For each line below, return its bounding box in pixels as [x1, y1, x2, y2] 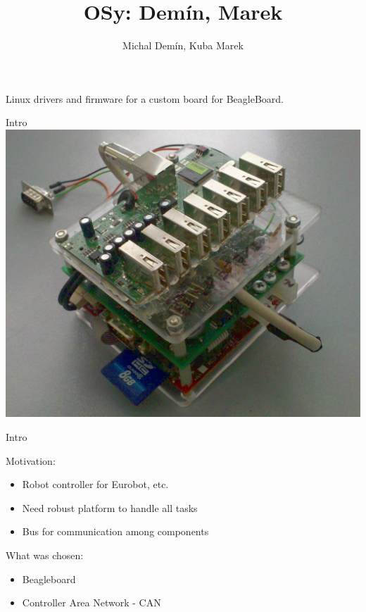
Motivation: [6, 453, 56, 468]
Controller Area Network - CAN [22, 595, 161, 610]
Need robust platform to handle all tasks [22, 500, 198, 515]
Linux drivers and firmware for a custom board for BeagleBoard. [6, 91, 284, 106]
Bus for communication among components [22, 524, 209, 539]
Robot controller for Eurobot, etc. [22, 477, 169, 492]
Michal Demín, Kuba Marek [122, 38, 244, 53]
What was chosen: [6, 547, 84, 562]
